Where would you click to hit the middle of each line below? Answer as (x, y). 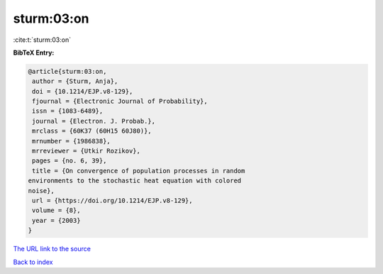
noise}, (41, 191)
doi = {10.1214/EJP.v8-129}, (83, 91)
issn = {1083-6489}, (68, 111)
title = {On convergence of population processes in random (139, 171)
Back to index (33, 262)
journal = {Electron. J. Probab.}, (94, 121)
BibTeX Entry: (34, 53)
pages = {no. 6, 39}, (70, 161)
